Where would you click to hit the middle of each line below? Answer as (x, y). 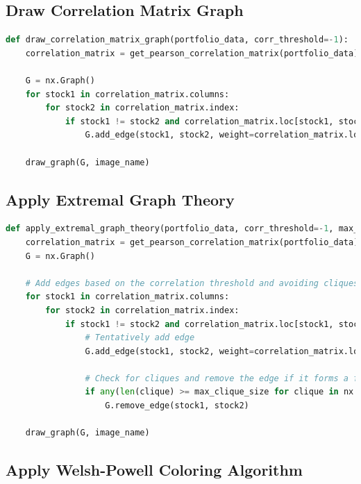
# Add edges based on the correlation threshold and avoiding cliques (192, 283)
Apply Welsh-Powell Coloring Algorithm (154, 470)
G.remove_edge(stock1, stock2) (177, 406)
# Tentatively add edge (140, 338)
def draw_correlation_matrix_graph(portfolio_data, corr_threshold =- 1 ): (177, 40)
